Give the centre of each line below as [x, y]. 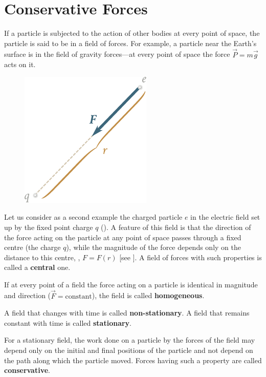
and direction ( [28, 295]
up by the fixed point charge [49, 227]
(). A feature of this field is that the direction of [176, 227]
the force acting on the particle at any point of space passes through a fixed [123, 237]
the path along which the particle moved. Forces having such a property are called [133, 360]
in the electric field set [225, 217]
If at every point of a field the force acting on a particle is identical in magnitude [131, 284]
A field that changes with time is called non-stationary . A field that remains [127, 313]
